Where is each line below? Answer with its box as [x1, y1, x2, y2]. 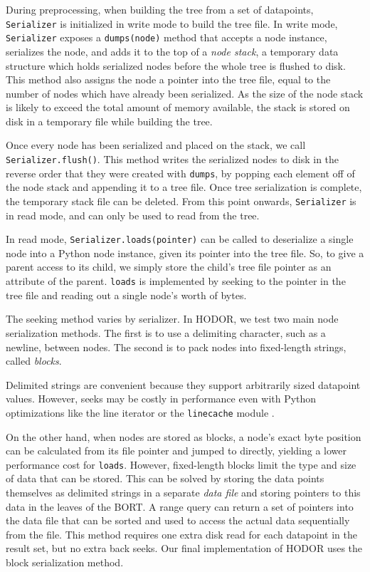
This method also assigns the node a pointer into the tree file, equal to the [6, 72, 331, 87]
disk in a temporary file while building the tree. [6, 113, 213, 128]
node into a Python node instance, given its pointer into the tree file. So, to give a [6, 245, 364, 260]
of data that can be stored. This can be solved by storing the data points [6, 471, 324, 486]
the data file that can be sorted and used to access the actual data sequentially [6, 513, 350, 528]
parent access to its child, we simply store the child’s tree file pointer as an [6, 259, 332, 274]
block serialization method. [6, 554, 124, 569]
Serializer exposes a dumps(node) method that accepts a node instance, [6, 30, 327, 45]
